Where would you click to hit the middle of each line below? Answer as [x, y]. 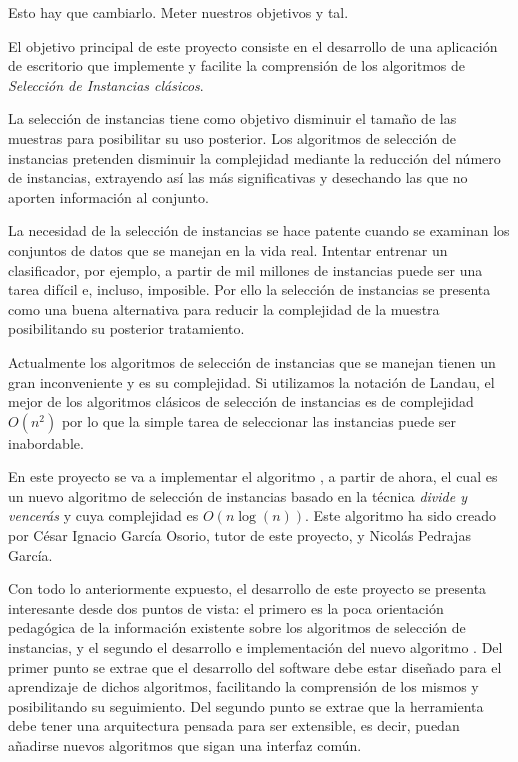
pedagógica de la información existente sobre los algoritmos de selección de [237, 627]
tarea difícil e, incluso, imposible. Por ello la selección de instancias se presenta [249, 289]
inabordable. [46, 442]
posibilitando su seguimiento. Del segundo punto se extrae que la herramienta [246, 705]
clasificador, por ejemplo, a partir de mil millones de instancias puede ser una [245, 269]
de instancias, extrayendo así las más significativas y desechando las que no [238, 177]
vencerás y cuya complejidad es [103, 515]
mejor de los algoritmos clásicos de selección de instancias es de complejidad [241, 401]
